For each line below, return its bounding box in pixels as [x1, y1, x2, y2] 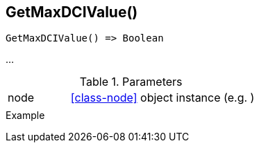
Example [6, 109, 45, 122]
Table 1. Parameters [79, 75, 183, 89]
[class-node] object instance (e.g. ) [70, 91, 255, 105]
